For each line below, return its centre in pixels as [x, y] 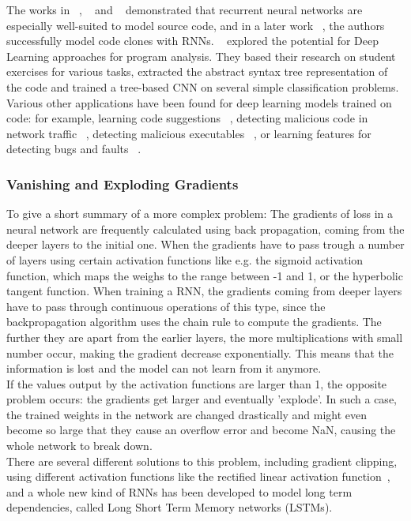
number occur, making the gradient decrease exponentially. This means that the [200, 352]
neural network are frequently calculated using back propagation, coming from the [205, 229]
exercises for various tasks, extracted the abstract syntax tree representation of [197, 71]
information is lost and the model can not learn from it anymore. [164, 368]
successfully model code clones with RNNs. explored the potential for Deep [192, 41]
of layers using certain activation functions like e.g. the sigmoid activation [185, 259]
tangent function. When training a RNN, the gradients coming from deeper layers [204, 291]
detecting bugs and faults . [74, 149]
